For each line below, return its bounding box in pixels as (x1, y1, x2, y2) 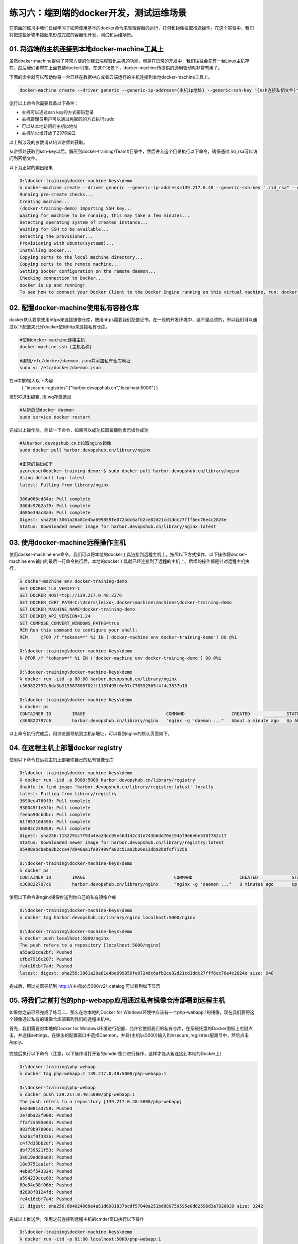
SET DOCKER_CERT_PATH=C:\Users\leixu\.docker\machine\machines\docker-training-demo (19, 600, 232, 605)
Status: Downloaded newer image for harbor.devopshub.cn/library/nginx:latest (19, 524, 216, 529)
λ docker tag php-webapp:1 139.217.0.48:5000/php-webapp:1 (19, 1071, 166, 1077)
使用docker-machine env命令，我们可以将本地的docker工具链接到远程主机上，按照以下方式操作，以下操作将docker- (9, 551, 247, 557)
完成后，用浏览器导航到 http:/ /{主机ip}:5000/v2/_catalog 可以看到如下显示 (9, 983, 161, 989)
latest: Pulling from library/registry (19, 791, 117, 797)
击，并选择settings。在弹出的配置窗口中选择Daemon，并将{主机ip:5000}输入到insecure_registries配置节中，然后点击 (9, 1032, 249, 1038)
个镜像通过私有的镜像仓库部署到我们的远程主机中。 (9, 1016, 114, 1022)
